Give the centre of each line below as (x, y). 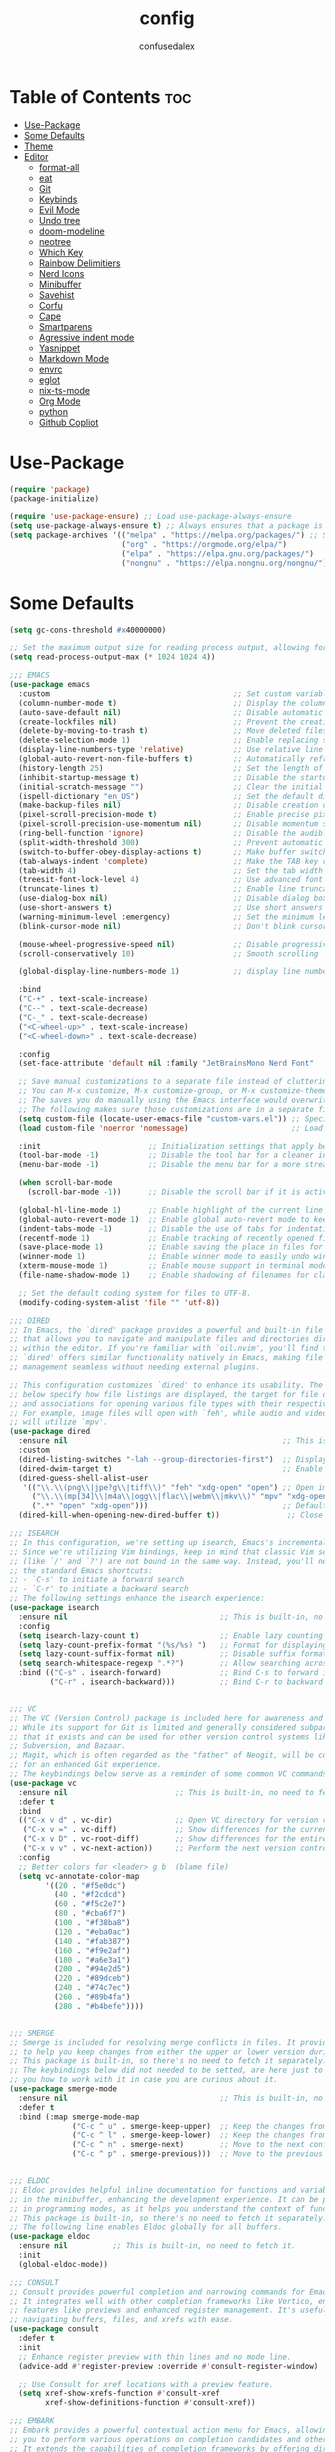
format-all (59, 167)
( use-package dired (50, 1432)
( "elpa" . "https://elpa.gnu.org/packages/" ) (217, 553)
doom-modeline (72, 231)
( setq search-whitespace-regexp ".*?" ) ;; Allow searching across (175, 1663)
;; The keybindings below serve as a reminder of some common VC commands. (170, 1774)
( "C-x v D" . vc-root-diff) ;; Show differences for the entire (175, 1839)
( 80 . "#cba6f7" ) (90, 1913)
